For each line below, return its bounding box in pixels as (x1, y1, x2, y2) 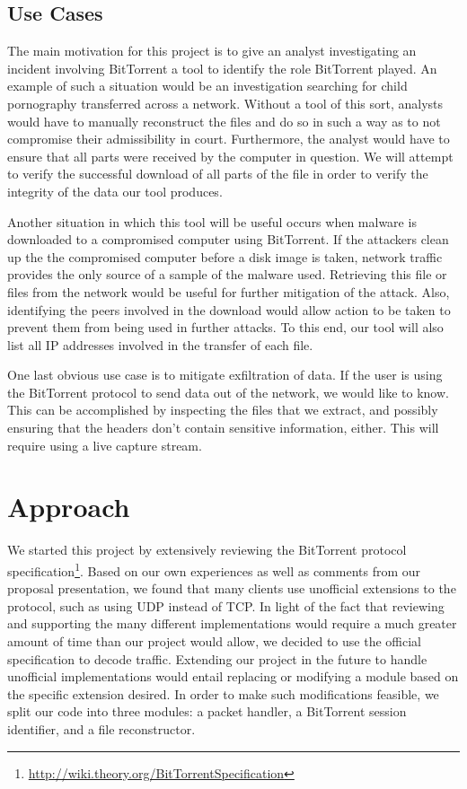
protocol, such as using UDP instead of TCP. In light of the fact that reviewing (7, 596, 445, 615)
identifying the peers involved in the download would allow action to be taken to (7, 300, 451, 319)
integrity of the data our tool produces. (7, 181, 223, 200)
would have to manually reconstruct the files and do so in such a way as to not (7, 111, 441, 130)
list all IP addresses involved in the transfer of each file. (7, 335, 313, 354)
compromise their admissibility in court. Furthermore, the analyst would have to (7, 129, 450, 148)
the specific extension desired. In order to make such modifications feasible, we (7, 684, 439, 703)
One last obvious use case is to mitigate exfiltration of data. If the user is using (7, 365, 443, 384)
